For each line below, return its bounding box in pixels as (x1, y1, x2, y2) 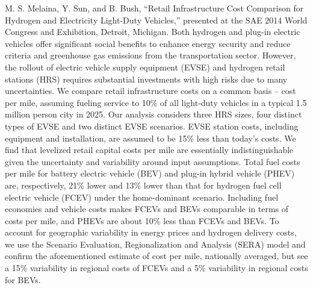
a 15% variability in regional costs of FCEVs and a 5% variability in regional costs (5, 261, 308, 274)
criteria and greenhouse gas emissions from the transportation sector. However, (5, 49, 296, 61)
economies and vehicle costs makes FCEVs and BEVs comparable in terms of (5, 202, 289, 215)
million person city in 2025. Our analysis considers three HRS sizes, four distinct (5, 108, 302, 121)
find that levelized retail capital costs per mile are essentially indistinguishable (5, 143, 294, 156)
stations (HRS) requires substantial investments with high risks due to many (5, 72, 288, 85)
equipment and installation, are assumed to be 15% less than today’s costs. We (5, 131, 296, 144)
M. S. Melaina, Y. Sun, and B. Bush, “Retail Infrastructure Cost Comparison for (5, 2, 304, 14)
